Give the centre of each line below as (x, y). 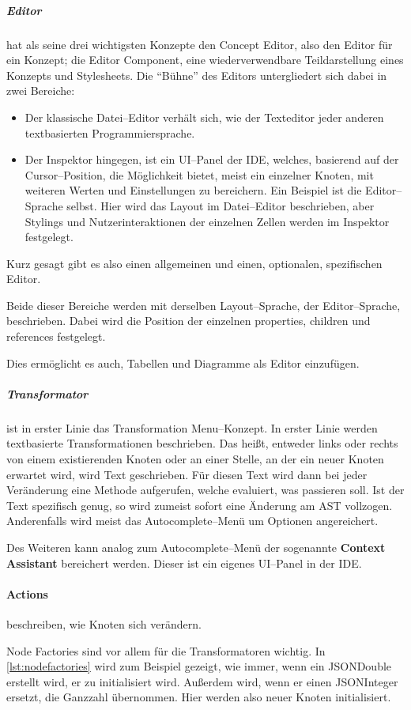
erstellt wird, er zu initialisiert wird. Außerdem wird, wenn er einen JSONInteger (202, 681)
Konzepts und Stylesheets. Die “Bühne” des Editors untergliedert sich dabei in (197, 75)
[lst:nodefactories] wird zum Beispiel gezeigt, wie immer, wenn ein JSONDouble (199, 666)
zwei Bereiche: (41, 91)
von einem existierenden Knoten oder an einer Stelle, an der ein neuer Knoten (195, 459)
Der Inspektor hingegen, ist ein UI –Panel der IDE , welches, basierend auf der (212, 159)
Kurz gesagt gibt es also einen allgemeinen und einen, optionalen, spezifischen (194, 263)
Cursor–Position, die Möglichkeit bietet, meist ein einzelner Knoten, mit (199, 174)
